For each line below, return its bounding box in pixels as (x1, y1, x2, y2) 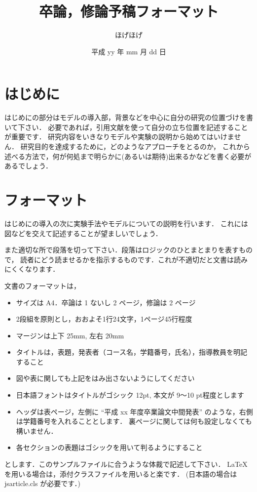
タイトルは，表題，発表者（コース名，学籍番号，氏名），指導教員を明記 (16, 347, 248, 357)
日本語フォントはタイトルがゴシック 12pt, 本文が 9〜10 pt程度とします (16, 390, 244, 400)
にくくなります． (4, 264, 60, 274)
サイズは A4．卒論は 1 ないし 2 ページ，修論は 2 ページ (16, 297, 196, 307)
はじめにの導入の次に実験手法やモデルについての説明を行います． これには (4, 218, 248, 228)
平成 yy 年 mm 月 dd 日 (91, 46, 166, 56)
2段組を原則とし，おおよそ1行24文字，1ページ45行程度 (16, 314, 192, 324)
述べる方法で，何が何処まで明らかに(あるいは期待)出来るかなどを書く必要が (4, 151, 252, 161)
